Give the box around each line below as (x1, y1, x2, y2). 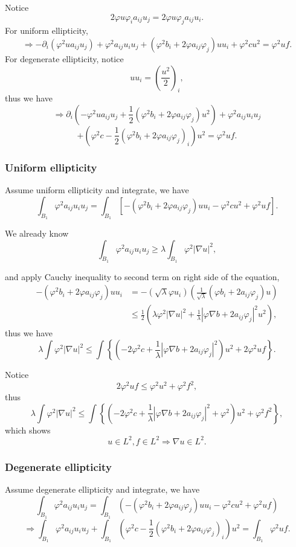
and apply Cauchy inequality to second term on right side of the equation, (5, 270, 280, 283)
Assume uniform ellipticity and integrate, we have (5, 184, 189, 196)
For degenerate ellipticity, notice (5, 52, 124, 65)
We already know (5, 226, 69, 239)
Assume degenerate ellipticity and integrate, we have (5, 483, 200, 496)
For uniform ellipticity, (5, 24, 88, 37)
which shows (5, 423, 51, 436)
